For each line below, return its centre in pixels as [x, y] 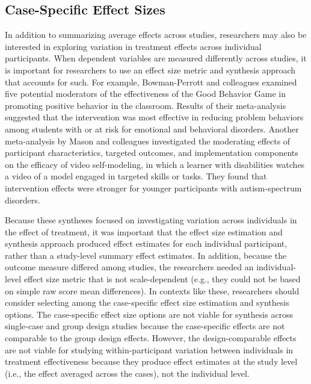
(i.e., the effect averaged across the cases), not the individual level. [127, 373]
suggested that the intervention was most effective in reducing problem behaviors [154, 117]
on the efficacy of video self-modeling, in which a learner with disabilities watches [155, 164]
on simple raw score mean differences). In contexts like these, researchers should [152, 290]
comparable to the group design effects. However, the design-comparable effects [151, 338]
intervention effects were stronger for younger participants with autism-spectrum [153, 187]
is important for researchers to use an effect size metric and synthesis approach [150, 70]
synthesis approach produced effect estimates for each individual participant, [146, 243]
